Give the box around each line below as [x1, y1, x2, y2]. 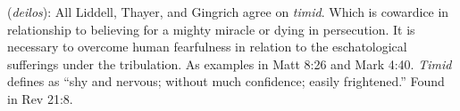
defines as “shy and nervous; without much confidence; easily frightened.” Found [7, 72, 445, 91]
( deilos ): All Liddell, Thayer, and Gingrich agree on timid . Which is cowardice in [7, 3, 449, 20]
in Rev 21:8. [7, 89, 73, 107]
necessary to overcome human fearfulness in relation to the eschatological [7, 37, 407, 56]
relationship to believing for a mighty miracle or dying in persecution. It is [7, 20, 415, 38]
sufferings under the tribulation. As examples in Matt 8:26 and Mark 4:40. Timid [7, 54, 452, 73]
